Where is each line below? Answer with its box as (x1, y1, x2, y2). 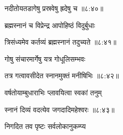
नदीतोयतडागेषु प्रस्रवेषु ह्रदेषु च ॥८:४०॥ (5, 3, 103, 13)
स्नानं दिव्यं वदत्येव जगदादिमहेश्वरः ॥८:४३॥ (5, 104, 114, 114)
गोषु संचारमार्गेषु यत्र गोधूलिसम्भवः (5, 53, 85, 64)
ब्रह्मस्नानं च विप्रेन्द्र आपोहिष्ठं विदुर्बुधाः (5, 20, 95, 30)
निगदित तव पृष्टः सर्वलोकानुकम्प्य (5, 121, 86, 131)
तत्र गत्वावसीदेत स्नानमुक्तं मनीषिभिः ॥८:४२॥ (5, 70, 119, 81)
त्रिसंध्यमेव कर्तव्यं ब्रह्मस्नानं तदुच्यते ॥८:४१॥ (5, 37, 116, 47)
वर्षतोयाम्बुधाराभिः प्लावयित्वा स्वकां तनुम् (5, 87, 102, 97)
